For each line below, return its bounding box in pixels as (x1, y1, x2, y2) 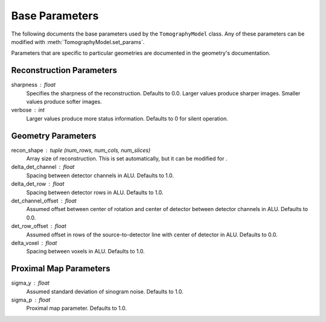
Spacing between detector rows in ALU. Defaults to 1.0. (26, 189, 164, 196)
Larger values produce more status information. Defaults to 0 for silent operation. (26, 115, 229, 122)
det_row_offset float (11, 223, 66, 230)
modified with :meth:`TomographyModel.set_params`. (11, 38, 145, 45)
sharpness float (11, 81, 56, 89)
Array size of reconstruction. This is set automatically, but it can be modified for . (26, 155, 228, 162)
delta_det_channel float (11, 163, 75, 171)
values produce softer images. (26, 98, 102, 106)
